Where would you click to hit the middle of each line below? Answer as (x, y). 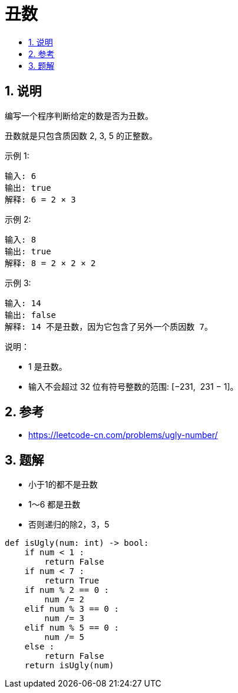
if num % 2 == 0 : (67, 590)
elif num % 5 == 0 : (72, 628)
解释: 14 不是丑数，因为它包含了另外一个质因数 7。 (109, 326)
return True (72, 581)
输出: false (31, 315)
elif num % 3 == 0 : (72, 609)
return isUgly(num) (69, 666)
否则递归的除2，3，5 (69, 525)
